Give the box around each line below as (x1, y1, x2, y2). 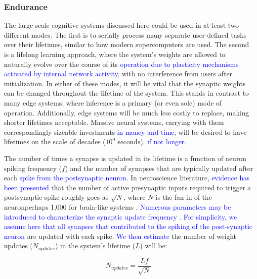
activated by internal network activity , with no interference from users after (4, 68, 233, 79)
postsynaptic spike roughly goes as (4, 192, 109, 202)
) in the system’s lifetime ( (55, 240, 135, 251)
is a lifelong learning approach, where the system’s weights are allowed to (4, 49, 226, 59)
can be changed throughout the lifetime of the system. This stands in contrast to (4, 88, 249, 98)
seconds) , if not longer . (117, 136, 186, 147)
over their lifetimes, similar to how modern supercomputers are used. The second (4, 39, 249, 50)
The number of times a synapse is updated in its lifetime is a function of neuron (4, 153, 247, 163)
